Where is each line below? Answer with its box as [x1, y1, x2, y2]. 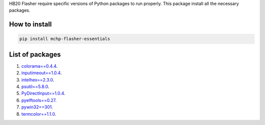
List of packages [9, 50, 61, 59]
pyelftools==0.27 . [21, 97, 56, 103]
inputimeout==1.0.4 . [21, 70, 62, 76]
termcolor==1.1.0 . [21, 111, 56, 117]
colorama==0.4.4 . [21, 63, 58, 69]
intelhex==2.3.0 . [21, 77, 54, 83]
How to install [9, 20, 52, 29]
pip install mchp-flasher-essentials [19, 36, 110, 42]
